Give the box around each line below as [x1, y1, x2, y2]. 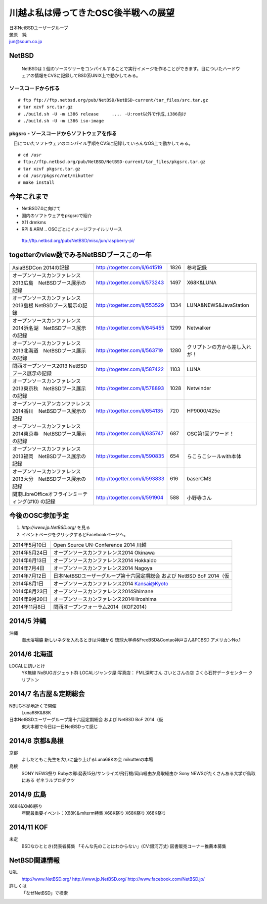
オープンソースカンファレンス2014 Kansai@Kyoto [53, 580, 169, 587]
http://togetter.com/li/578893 [96, 385, 164, 392]
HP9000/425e [186, 407, 220, 414]
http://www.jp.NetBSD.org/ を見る [21, 524, 90, 530]
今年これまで [9, 192, 48, 201]
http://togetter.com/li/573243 [96, 279, 164, 286]
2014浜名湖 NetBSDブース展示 [12, 325, 87, 332]
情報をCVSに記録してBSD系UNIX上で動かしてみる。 [34, 72, 141, 79]
